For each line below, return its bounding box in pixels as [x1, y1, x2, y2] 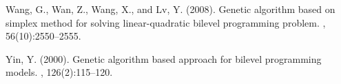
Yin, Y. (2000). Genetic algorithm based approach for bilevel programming [6, 51, 322, 66]
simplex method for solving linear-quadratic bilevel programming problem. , [6, 15, 326, 29]
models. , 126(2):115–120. [6, 65, 113, 79]
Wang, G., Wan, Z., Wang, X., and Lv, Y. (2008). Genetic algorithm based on [6, 2, 335, 16]
